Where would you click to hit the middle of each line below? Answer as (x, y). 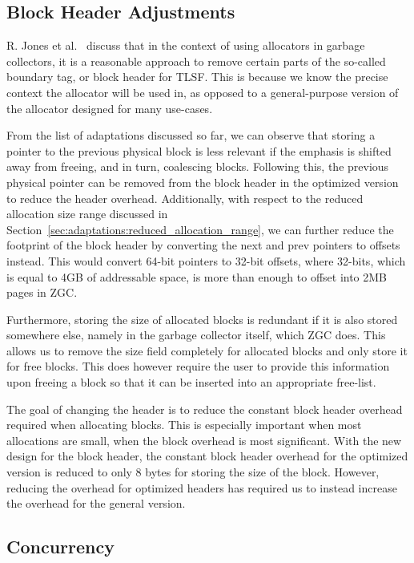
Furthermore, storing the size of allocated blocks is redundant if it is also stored (202, 319)
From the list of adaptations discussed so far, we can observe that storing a (191, 135)
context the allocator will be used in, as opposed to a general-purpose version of (203, 92)
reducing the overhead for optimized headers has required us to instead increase (202, 487)
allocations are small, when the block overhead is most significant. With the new (204, 440)
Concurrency (60, 547)
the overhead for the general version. (96, 503)
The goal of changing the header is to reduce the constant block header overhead (205, 409)
